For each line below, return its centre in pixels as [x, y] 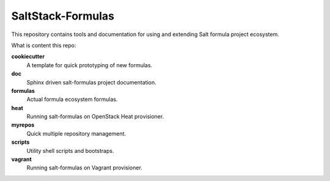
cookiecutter [28, 57]
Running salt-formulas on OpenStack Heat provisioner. [95, 117]
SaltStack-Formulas [63, 16]
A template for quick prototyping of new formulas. [90, 65]
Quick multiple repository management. [76, 133]
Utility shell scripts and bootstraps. [70, 150]
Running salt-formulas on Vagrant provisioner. [85, 168]
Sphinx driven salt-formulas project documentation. [91, 82]
